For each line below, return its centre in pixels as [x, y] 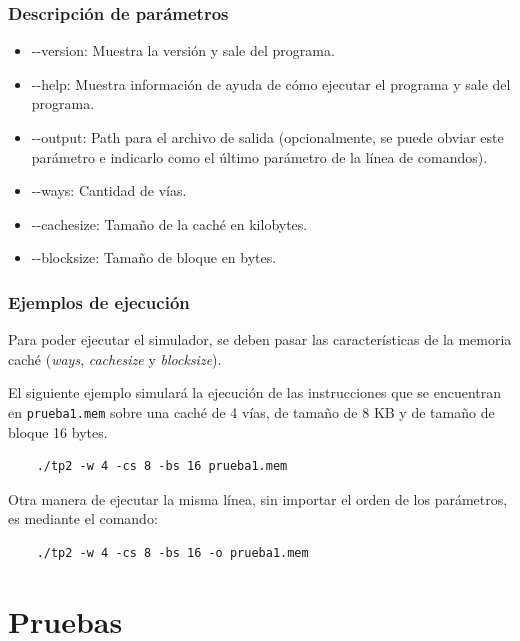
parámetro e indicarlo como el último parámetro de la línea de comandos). [259, 156]
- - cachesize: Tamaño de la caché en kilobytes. [169, 223]
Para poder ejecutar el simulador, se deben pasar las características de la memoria [260, 339]
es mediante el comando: [83, 518]
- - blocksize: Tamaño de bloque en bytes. [154, 257]
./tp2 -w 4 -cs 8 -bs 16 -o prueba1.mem [172, 553]
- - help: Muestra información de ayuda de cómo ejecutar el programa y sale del [271, 83]
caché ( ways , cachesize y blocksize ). [115, 358]
